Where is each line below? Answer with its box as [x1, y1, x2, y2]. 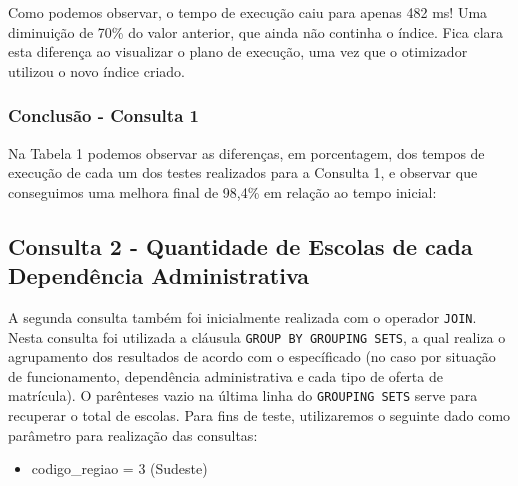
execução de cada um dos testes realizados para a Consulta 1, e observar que [8, 162, 478, 183]
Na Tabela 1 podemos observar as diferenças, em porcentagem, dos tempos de [8, 142, 485, 163]
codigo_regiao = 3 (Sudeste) [31, 458, 208, 479]
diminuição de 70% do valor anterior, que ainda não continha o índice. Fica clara [8, 21, 504, 42]
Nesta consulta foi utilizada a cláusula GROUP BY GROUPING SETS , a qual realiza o [8, 326, 506, 347]
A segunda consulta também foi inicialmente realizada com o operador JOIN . [8, 306, 477, 327]
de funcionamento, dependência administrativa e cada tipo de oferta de [8, 365, 443, 386]
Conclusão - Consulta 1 [8, 103, 199, 128]
